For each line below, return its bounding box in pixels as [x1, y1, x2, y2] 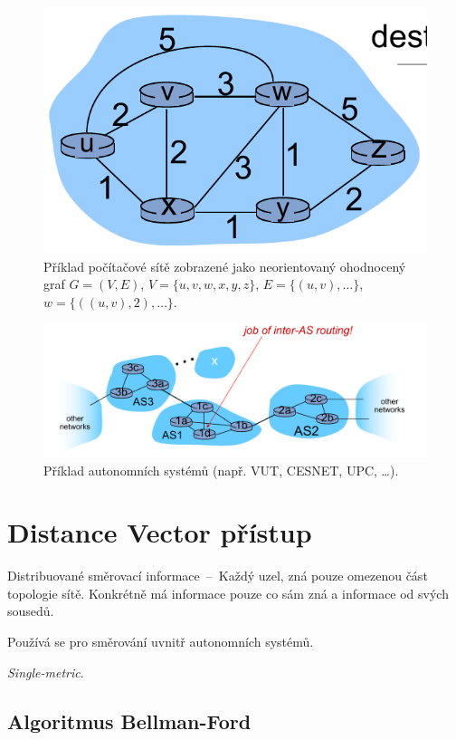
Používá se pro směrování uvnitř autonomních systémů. [7, 632, 314, 651]
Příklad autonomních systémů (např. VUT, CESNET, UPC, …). [43, 460, 399, 479]
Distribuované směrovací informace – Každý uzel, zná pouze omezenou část [7, 566, 428, 585]
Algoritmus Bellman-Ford [7, 706, 252, 735]
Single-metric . [7, 662, 84, 681]
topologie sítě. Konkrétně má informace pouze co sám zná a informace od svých [7, 583, 449, 602]
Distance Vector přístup [7, 514, 312, 551]
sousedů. [7, 601, 54, 620]
